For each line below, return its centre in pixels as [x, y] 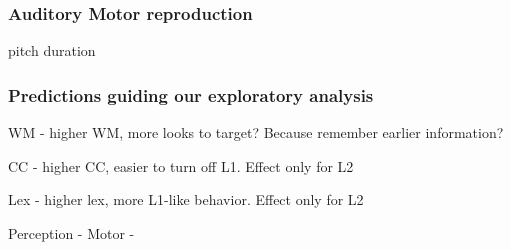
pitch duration [52, 50]
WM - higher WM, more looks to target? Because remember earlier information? [256, 132]
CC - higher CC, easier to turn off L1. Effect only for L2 [181, 165]
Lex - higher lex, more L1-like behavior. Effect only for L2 [186, 199]
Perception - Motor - [71, 232]
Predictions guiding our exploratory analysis [191, 94]
